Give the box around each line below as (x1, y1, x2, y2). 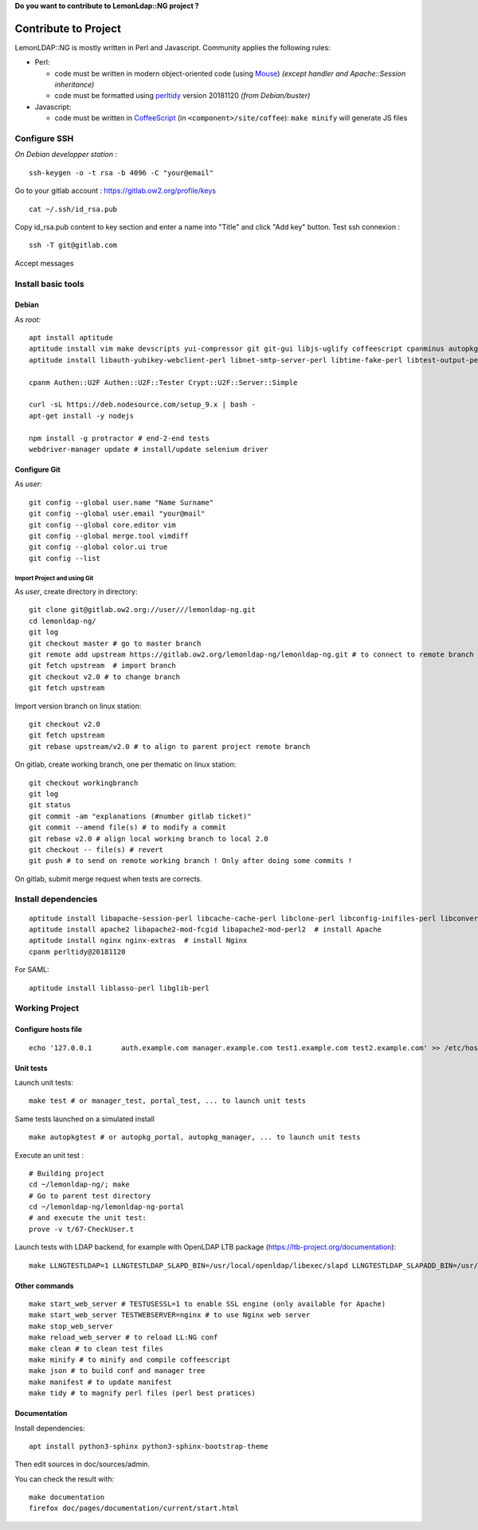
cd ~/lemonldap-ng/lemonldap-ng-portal (29, 1202, 185, 1211)
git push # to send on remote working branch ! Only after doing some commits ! (29, 857, 353, 865)
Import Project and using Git (14, 574, 94, 582)
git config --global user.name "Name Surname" (29, 498, 214, 507)
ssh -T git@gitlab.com (29, 241, 118, 250)
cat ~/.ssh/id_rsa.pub (29, 204, 118, 214)
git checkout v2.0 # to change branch (29, 672, 181, 681)
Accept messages (14, 258, 75, 268)
